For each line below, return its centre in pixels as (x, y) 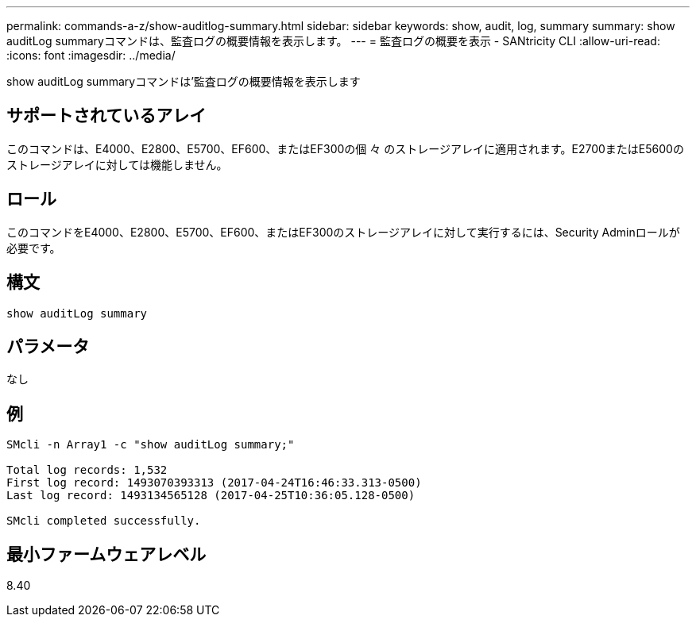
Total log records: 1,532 (87, 470)
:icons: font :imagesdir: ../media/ (91, 55)
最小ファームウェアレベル (106, 554)
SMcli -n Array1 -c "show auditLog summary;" (151, 445)
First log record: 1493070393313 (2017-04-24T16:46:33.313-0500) (214, 483)
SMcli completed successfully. (104, 521)
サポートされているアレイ (106, 116)
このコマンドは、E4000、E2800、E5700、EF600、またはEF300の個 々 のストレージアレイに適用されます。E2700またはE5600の (345, 148)
